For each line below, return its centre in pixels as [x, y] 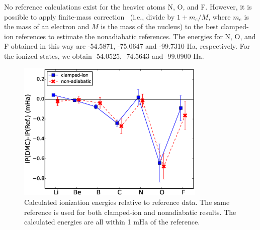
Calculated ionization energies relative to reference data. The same [127, 202]
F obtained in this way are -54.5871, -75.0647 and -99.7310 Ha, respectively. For [127, 46]
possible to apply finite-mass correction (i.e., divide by [90, 16]
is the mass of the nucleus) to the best [160, 26]
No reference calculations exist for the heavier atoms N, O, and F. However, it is [128, 7]
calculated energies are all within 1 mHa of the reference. [112, 222]
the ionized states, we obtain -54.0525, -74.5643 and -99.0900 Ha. [104, 55]
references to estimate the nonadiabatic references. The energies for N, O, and [136, 36]
